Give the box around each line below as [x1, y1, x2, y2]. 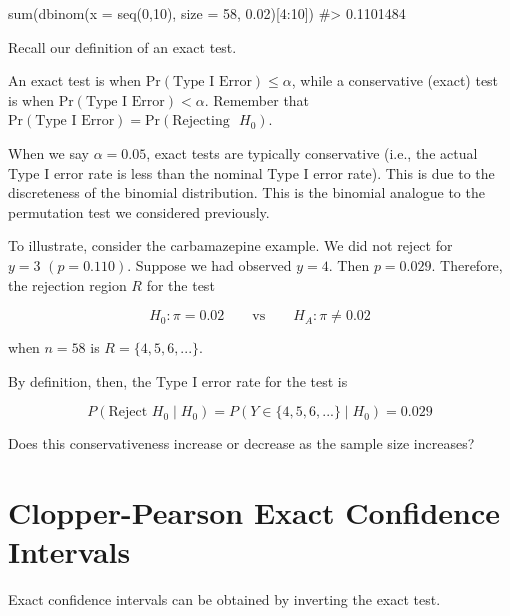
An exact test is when [8, 70, 142, 91]
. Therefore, [431, 254, 503, 275]
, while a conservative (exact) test [291, 70, 499, 91]
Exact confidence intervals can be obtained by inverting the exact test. [8, 589, 441, 610]
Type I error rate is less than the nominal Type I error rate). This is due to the [8, 162, 495, 183]
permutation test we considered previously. [8, 201, 270, 222]
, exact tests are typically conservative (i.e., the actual [146, 142, 478, 163]
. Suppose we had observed [127, 254, 292, 275]
